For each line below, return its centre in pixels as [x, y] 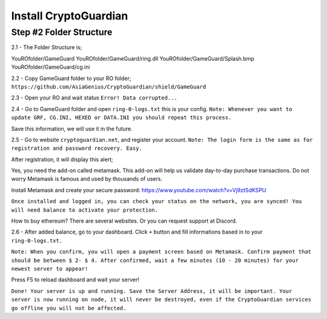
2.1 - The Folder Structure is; [47, 47]
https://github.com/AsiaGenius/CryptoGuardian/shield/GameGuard [109, 87]
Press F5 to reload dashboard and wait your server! [75, 280]
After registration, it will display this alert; [62, 159]
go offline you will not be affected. [69, 308]
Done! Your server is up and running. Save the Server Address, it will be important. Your [152, 291]
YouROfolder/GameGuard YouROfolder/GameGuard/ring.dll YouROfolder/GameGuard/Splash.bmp [133, 58]
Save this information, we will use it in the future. [72, 129]
